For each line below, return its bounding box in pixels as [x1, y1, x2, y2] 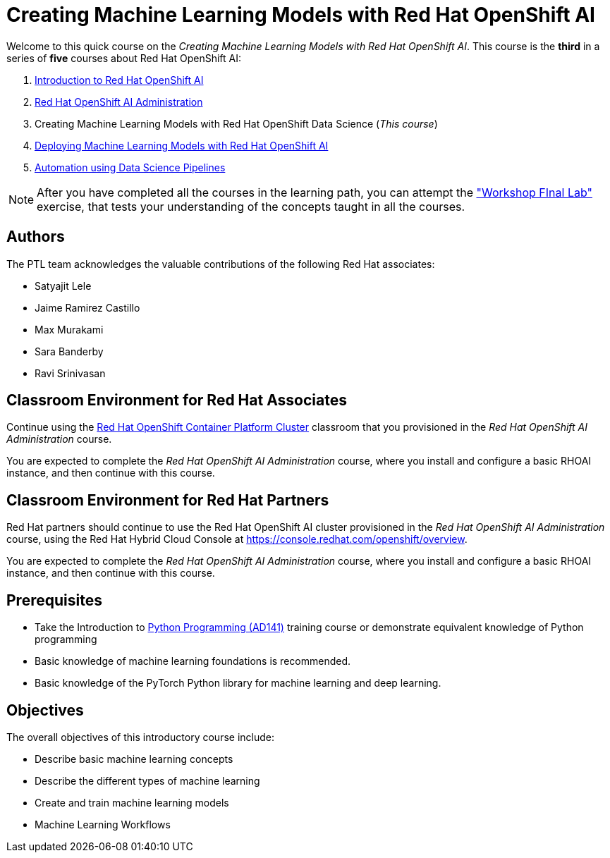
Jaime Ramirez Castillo [35, 301, 140, 314]
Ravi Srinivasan [35, 367, 106, 379]
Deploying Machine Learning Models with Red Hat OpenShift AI [35, 139, 329, 152]
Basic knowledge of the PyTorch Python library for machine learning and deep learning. [35, 677, 441, 690]
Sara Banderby [35, 345, 104, 357]
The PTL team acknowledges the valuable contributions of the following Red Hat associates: [6, 257, 435, 270]
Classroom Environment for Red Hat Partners [6, 491, 329, 509]
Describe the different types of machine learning [35, 774, 260, 787]
